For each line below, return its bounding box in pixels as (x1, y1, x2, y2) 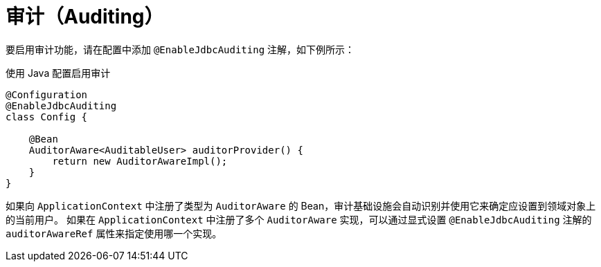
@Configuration (6, 89, 88, 100)
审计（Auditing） (6, 5, 164, 28)
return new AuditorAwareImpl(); (52, 155, 228, 167)
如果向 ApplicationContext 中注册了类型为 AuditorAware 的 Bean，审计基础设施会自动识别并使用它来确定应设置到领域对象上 (6, 199, 596, 212)
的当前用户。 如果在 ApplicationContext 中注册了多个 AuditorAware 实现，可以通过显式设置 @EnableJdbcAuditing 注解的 (6, 213, 592, 225)
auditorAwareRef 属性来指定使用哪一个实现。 (6, 227, 222, 239)
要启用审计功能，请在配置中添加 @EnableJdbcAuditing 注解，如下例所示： (6, 43, 355, 55)
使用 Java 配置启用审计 (6, 66, 111, 79)
